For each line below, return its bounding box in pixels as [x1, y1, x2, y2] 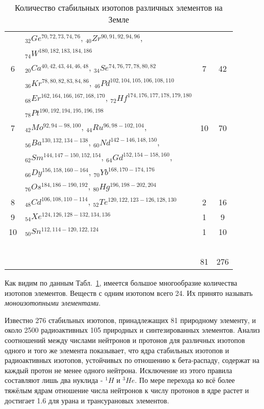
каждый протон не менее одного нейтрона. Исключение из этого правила [5, 364, 232, 375]
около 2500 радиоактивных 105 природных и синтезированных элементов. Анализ [5, 325, 260, 335]
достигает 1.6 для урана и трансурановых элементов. [5, 395, 170, 405]
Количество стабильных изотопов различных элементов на [15, 2, 223, 13]
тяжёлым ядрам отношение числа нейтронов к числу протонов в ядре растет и [5, 384, 249, 395]
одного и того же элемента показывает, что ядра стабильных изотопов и [5, 345, 229, 355]
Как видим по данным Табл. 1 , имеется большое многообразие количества [5, 277, 237, 288]
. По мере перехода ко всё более [135, 375, 235, 385]
